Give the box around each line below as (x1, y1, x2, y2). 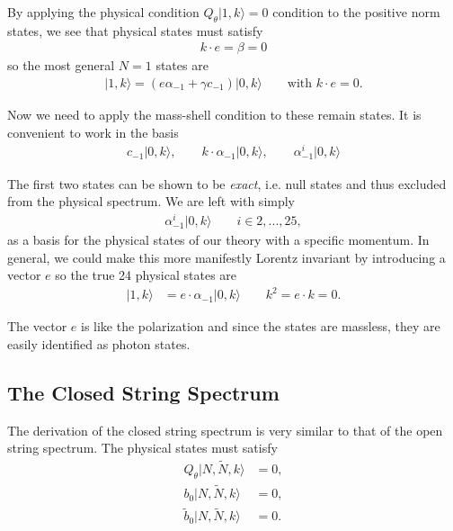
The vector (7, 317, 67, 336)
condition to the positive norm (272, 3, 440, 21)
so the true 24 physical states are (55, 265, 237, 284)
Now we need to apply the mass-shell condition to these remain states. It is (7, 105, 422, 124)
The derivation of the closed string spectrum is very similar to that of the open (7, 420, 443, 439)
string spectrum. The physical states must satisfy (7, 438, 278, 457)
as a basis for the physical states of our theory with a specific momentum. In (7, 229, 430, 248)
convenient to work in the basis (7, 122, 179, 141)
